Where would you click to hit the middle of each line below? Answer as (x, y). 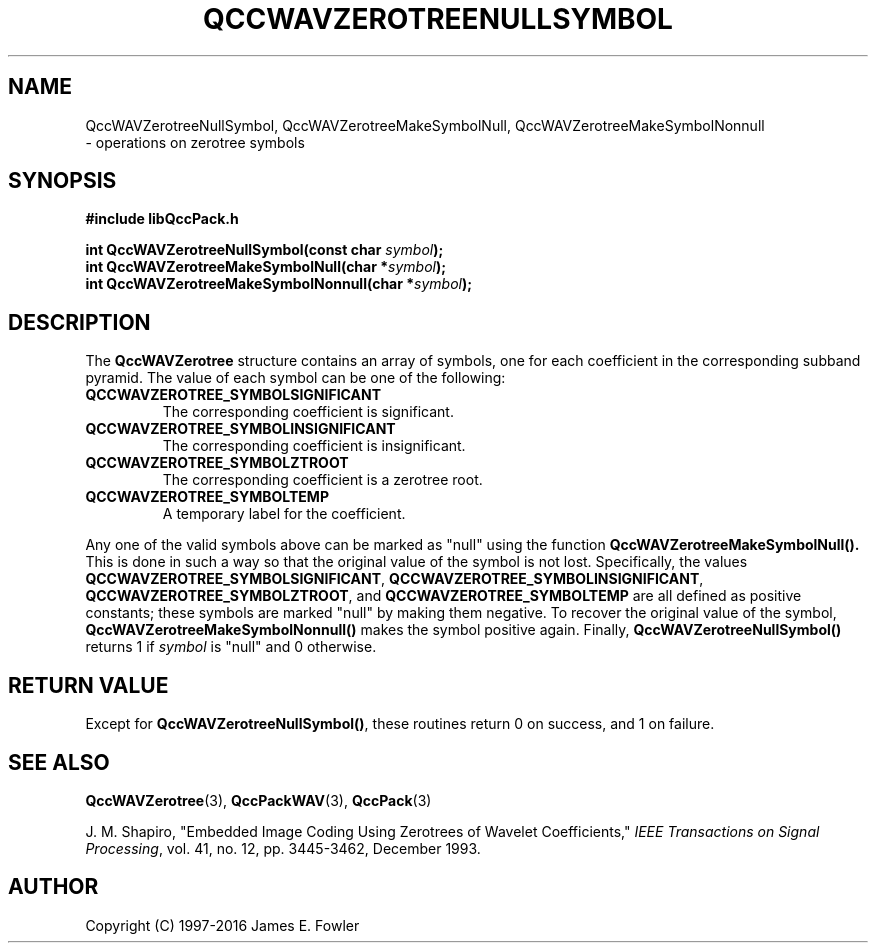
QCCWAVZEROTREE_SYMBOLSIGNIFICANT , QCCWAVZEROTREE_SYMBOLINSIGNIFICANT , (394, 579)
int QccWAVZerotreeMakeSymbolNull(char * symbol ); (266, 267)
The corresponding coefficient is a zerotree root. (322, 480)
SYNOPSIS (62, 181)
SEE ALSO (59, 762)
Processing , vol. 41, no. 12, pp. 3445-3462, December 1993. (283, 848)
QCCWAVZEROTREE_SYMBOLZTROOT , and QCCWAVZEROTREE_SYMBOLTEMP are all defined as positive (443, 596)
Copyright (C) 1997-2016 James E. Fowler (222, 925)
